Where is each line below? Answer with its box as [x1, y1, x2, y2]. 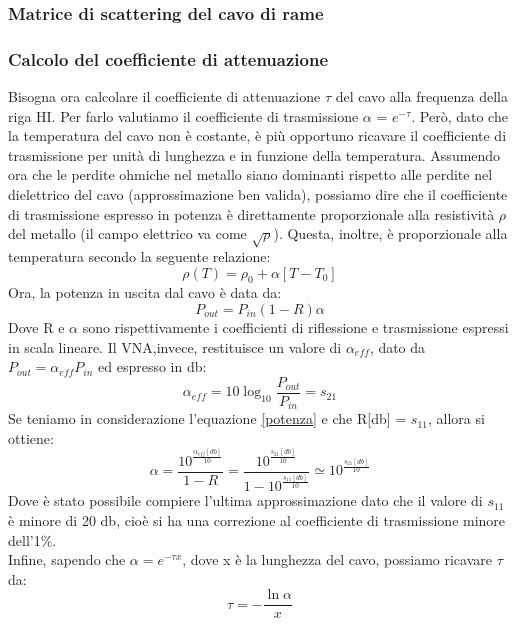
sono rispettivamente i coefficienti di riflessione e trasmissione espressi [82, 316, 509, 337]
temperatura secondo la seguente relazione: [8, 245, 271, 266]
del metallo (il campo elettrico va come [8, 223, 247, 244]
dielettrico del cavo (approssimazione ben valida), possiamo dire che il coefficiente [8, 184, 508, 205]
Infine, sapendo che [8, 549, 126, 570]
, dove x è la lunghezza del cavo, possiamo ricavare [182, 549, 493, 570]
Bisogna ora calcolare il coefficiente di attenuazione [8, 86, 321, 107]
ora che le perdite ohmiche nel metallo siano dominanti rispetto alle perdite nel [8, 164, 493, 185]
